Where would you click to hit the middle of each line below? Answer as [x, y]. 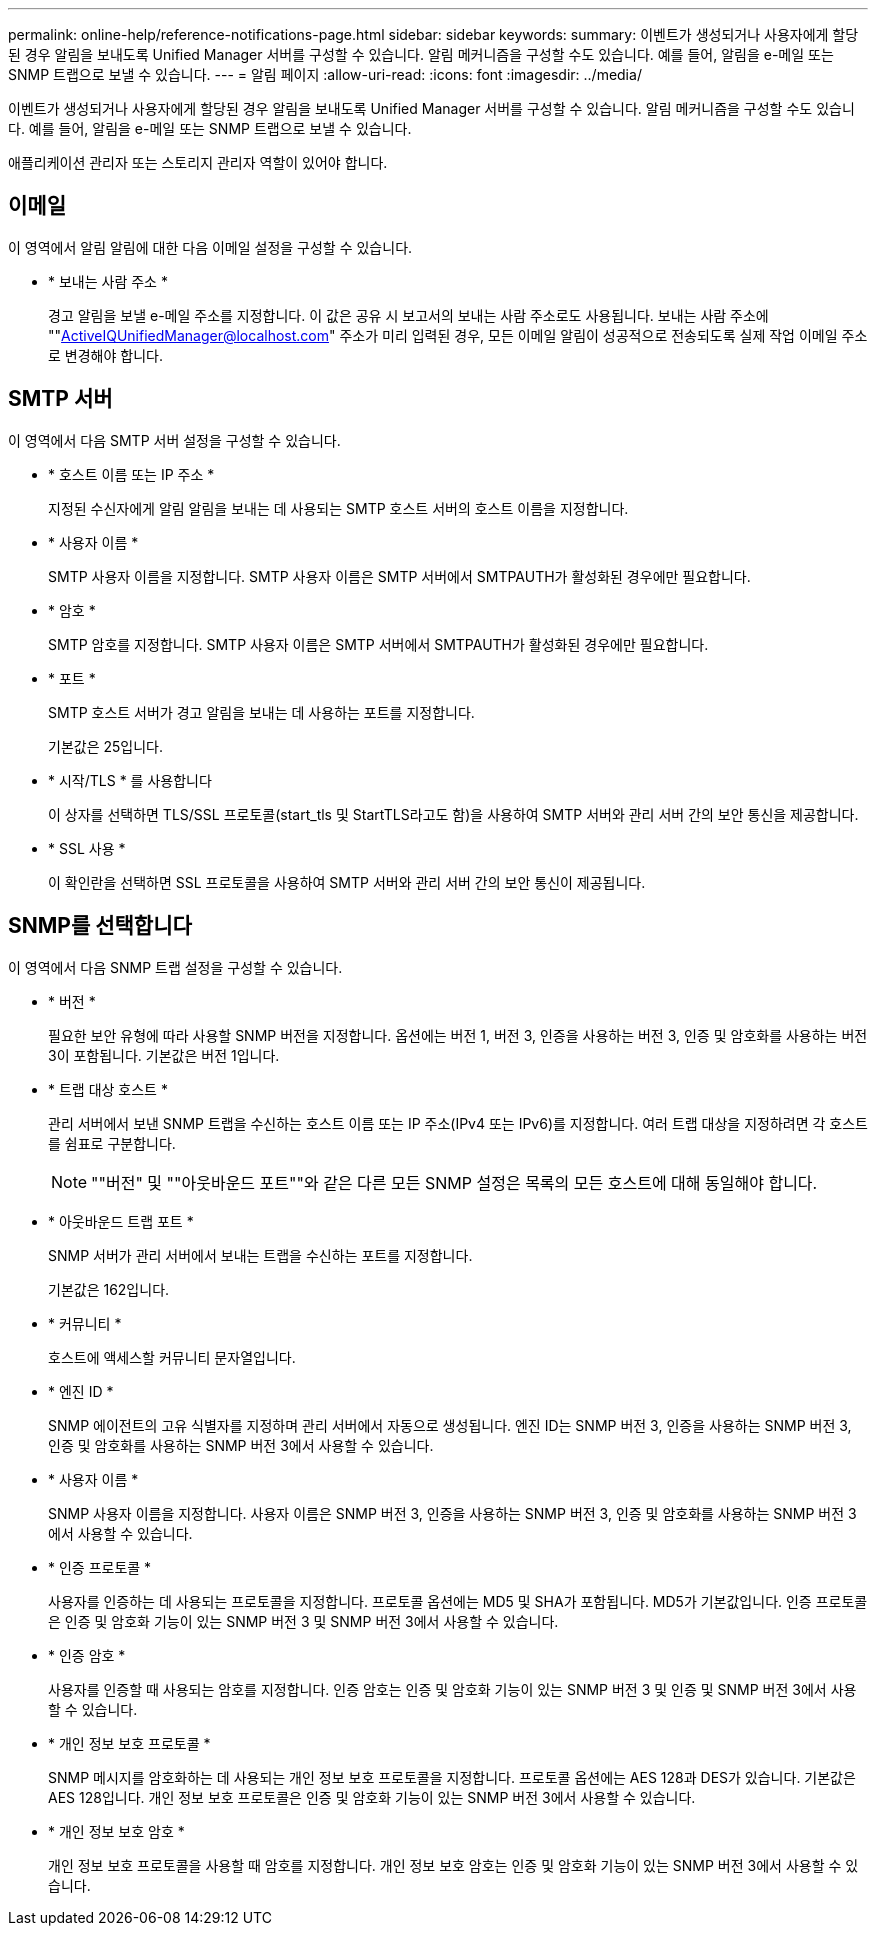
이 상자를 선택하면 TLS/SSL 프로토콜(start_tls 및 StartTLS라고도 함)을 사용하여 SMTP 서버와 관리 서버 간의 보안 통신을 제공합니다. [453, 814]
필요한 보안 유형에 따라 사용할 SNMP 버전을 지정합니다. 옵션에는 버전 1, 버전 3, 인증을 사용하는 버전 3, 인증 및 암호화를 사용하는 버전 [458, 1035]
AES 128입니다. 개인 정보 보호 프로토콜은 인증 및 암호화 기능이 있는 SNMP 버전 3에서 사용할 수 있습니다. [372, 1797]
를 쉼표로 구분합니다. [112, 1143]
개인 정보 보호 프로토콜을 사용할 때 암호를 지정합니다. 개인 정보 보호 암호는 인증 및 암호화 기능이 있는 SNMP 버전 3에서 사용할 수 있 [453, 1865]
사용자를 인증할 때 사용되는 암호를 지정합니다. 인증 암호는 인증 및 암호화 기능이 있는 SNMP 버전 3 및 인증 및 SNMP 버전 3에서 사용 [452, 1689]
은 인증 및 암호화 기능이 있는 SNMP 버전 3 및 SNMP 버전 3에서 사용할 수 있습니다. [303, 1621]
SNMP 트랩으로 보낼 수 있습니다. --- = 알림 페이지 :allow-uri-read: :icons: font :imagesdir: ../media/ [325, 74]
